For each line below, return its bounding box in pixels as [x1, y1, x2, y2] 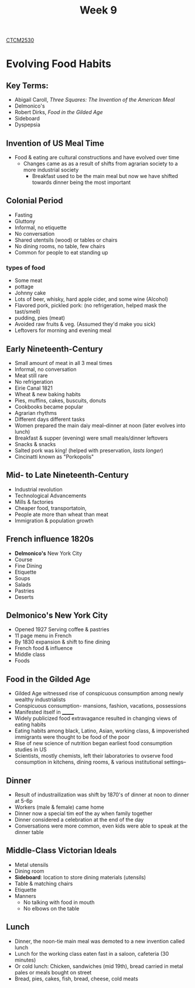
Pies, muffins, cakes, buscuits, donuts [14, 397, 107, 404]
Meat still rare [14, 371, 48, 379]
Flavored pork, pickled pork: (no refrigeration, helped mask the [14, 302, 167, 309]
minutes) [14, 956, 36, 963]
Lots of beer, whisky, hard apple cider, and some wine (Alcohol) [14, 296, 169, 303]
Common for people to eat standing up [14, 249, 108, 256]
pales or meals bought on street [14, 969, 92, 976]
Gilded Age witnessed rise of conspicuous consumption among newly [14, 690, 184, 697]
